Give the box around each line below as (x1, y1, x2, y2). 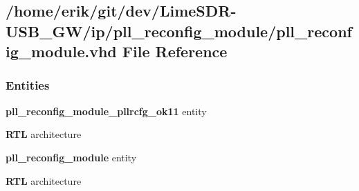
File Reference (122, 41, 228, 62)
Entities (6, 77, 50, 94)
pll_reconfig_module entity (6, 150, 137, 164)
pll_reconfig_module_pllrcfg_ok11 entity (6, 103, 207, 118)
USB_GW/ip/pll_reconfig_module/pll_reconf (6, 20, 352, 41)
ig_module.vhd (6, 41, 117, 62)
